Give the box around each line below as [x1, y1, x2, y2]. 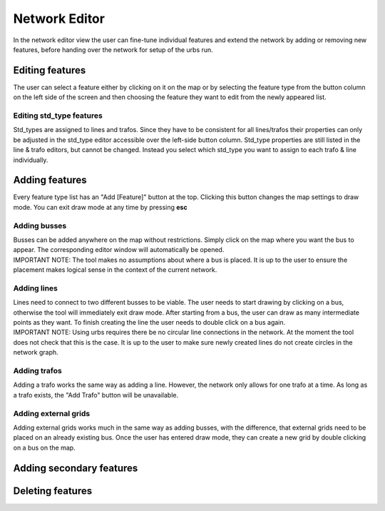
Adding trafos [13, 366, 62, 376]
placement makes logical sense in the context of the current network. [13, 265, 217, 274]
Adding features [13, 174, 87, 186]
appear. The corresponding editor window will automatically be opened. [13, 246, 225, 254]
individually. [13, 156, 48, 164]
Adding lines [13, 283, 58, 293]
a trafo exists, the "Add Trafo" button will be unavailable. [13, 390, 178, 399]
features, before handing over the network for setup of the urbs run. [13, 45, 213, 54]
